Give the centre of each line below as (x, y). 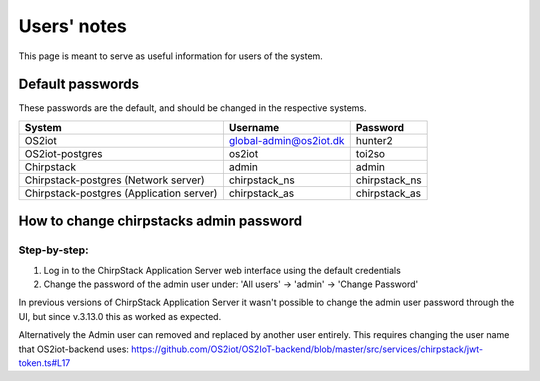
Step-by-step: (53, 250)
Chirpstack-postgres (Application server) (121, 193)
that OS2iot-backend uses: (74, 349)
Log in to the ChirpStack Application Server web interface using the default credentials (222, 270)
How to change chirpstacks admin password (160, 221)
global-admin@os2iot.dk (286, 140)
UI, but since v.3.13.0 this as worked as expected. (120, 316)
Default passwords (79, 84)
